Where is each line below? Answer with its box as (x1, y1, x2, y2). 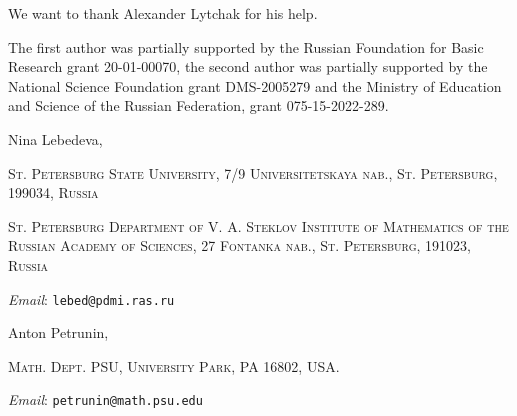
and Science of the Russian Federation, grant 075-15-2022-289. (8, 95, 389, 116)
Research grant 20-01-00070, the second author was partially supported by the (8, 56, 488, 77)
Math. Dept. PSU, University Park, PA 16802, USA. (8, 355, 340, 376)
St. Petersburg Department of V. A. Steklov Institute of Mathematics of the (8, 215, 509, 236)
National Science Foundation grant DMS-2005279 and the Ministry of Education (8, 75, 502, 96)
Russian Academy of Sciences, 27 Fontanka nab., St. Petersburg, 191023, (8, 235, 471, 256)
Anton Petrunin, (8, 322, 109, 343)
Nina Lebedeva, (8, 128, 103, 149)
